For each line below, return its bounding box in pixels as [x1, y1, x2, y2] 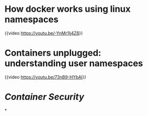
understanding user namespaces [4, 58, 143, 69]
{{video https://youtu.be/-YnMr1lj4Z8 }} [4, 30, 83, 36]
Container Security [4, 91, 85, 103]
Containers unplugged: [4, 48, 101, 58]
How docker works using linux [4, 3, 131, 15]
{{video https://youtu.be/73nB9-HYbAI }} [4, 74, 87, 80]
